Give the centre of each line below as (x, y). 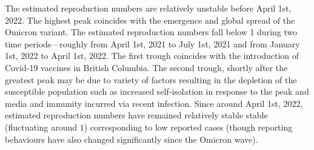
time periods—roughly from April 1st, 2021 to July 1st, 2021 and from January (152, 43)
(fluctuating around (41, 127)
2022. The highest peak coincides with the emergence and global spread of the (150, 20)
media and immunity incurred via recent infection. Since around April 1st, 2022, (154, 103)
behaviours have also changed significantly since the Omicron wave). (132, 139)
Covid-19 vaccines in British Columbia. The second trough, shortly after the (146, 67)
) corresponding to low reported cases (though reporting (188, 127)
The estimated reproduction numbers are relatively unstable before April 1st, (148, 8)
